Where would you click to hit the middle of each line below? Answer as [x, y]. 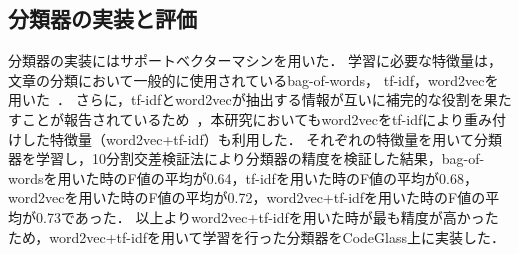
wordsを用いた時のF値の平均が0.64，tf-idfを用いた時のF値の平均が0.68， [243, 177]
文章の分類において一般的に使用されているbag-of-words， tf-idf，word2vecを [253, 79]
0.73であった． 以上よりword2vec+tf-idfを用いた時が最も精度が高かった [267, 216]
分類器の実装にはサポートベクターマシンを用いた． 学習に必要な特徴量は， [255, 60]
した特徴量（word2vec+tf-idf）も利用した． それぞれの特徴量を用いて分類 [261, 138]
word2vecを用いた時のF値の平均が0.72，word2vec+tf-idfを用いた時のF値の [247, 197]
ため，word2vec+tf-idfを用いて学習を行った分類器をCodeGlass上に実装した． [256, 236]
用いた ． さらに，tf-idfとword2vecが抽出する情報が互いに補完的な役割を [246, 99]
